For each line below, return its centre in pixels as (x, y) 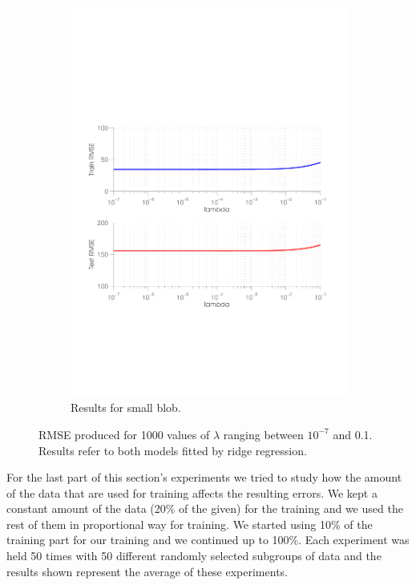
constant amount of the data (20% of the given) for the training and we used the (205, 508)
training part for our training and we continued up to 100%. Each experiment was (208, 540)
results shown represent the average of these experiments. (147, 571)
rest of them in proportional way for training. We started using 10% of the (190, 524)
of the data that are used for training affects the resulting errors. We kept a (192, 492)
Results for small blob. (126, 407)
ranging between (263, 434)
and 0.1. (353, 434)
